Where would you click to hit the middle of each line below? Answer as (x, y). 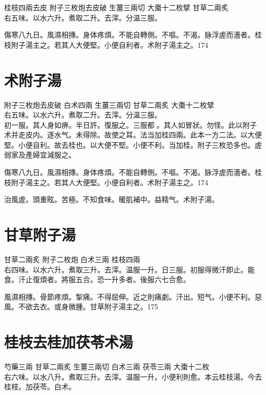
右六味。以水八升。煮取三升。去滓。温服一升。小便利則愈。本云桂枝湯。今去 (133, 376)
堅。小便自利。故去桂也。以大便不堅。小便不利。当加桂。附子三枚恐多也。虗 (133, 144)
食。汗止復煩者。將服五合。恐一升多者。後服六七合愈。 (97, 279)
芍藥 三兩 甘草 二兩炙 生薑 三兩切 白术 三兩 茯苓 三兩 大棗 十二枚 (107, 367)
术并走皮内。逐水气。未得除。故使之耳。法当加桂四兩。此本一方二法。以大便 (133, 135)
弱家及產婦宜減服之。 (40, 155)
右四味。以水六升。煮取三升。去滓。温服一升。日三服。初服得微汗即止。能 (129, 269)
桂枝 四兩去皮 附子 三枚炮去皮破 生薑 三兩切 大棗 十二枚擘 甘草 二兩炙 (116, 7)
